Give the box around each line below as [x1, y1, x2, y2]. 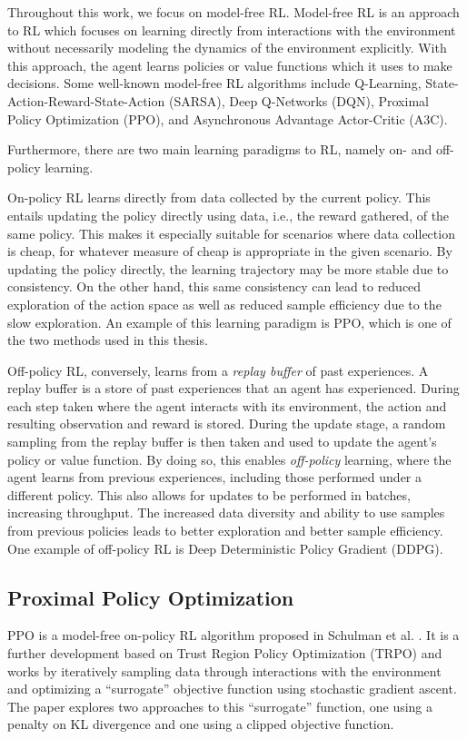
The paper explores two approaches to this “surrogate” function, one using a [7, 696, 433, 715]
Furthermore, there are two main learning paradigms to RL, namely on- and [7, 140, 432, 159]
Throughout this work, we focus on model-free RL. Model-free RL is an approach [7, 3, 460, 21]
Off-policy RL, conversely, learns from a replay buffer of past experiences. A [7, 360, 429, 379]
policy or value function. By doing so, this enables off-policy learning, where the [7, 449, 452, 468]
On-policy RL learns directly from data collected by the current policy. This [7, 188, 431, 207]
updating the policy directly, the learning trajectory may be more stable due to [7, 259, 449, 278]
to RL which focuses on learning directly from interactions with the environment [7, 20, 456, 39]
